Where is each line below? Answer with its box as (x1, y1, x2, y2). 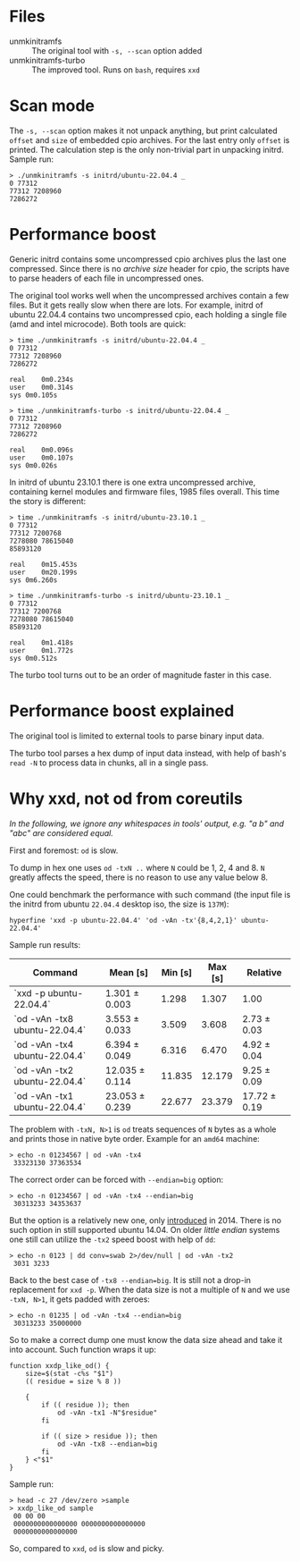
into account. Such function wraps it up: (9, 1344, 156, 1355)
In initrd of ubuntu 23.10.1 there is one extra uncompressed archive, (9, 477, 256, 487)
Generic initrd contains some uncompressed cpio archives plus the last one (9, 253, 287, 265)
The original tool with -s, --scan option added (31, 45, 203, 55)
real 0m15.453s (9, 560, 78, 569)
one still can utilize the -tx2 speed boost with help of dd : (9, 1234, 216, 1245)
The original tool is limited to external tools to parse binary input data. (9, 730, 265, 741)
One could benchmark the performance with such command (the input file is (9, 889, 291, 899)
